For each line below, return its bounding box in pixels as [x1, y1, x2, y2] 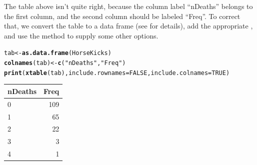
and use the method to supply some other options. [4, 30, 158, 40]
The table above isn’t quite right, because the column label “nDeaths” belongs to [4, 1, 253, 11]
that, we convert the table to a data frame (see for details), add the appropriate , [4, 20, 253, 31]
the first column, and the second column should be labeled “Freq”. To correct [4, 10, 240, 21]
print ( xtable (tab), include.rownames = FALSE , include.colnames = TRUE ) [4, 69, 230, 76]
